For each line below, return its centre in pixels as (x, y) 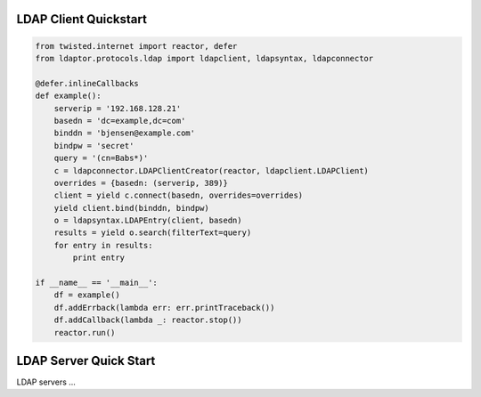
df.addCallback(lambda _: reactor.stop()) (148, 320)
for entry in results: (103, 245)
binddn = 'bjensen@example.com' (125, 133)
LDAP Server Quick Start (86, 361)
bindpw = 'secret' (94, 146)
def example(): (68, 96)
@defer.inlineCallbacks (87, 83)
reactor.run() (85, 332)
